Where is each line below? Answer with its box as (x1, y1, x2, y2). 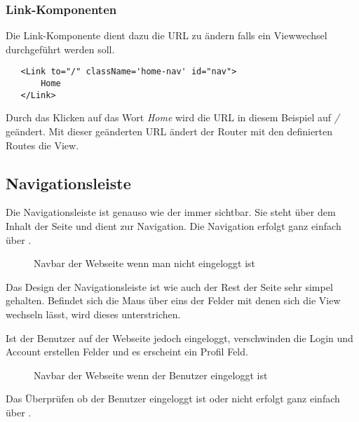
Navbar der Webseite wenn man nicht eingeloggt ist (34, 256, 255, 271)
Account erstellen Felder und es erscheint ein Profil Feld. (6, 344, 248, 359)
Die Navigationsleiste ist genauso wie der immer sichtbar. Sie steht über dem (6, 205, 336, 219)
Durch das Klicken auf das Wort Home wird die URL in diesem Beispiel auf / (6, 110, 339, 125)
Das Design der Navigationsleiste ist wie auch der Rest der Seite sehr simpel (6, 279, 333, 294)
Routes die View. (6, 137, 79, 152)
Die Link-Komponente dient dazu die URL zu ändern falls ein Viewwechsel (6, 28, 327, 43)
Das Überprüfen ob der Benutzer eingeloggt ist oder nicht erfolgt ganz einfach (6, 391, 340, 406)
